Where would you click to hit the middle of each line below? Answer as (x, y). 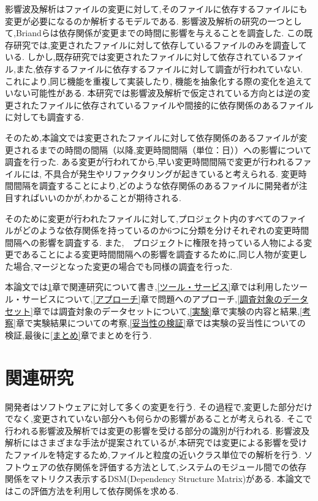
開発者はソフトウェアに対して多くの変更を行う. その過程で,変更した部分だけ (159, 406)
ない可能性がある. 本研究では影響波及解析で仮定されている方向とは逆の (157, 93)
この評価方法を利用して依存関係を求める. (96, 490)
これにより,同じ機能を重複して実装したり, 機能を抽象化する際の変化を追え (154, 81)
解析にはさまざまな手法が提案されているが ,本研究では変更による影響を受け (156, 442)
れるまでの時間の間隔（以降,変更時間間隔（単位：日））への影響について (167, 149)
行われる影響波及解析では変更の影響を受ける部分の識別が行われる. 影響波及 (157, 430)
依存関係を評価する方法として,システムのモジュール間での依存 (181, 466)
